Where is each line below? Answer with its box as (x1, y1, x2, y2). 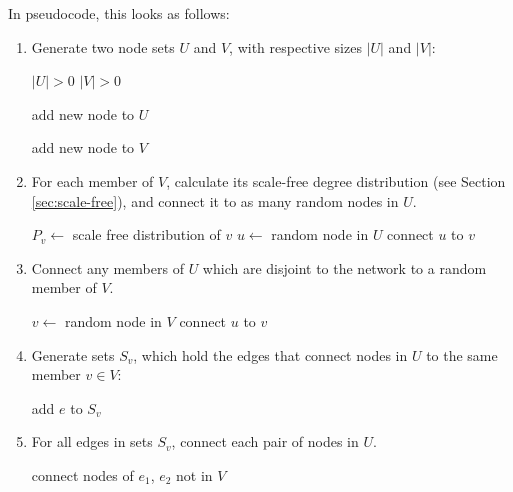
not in (176, 464, 213, 485)
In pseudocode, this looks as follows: (8, 3, 230, 23)
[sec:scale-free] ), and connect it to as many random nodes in (31, 190, 399, 211)
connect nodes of (31, 464, 134, 485)
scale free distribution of (72, 224, 221, 245)
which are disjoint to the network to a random (202, 257, 487, 278)
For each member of (31, 170, 154, 191)
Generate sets (31, 344, 115, 365)
